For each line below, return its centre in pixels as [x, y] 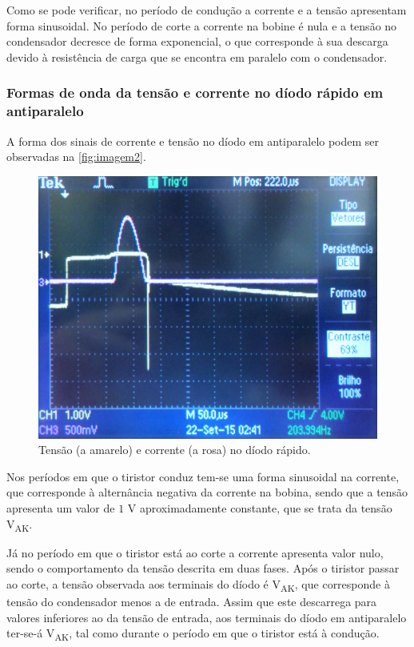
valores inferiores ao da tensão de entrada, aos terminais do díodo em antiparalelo [207, 617]
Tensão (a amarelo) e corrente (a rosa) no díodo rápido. [175, 450]
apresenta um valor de [61, 508]
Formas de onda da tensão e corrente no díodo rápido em [195, 92]
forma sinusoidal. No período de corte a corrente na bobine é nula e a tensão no [202, 25]
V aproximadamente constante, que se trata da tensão [260, 508]
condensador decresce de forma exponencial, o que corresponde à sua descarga [197, 41]
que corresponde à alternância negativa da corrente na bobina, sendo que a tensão [207, 492]
